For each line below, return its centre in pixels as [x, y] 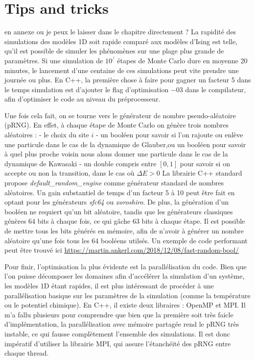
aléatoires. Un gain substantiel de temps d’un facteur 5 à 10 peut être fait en [120, 192]
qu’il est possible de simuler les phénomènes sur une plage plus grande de [114, 51]
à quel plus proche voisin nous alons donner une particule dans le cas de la [116, 154]
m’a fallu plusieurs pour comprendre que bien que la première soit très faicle [119, 314]
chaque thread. [27, 353]
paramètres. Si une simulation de [54, 60]
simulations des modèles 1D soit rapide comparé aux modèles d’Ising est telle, [121, 41]
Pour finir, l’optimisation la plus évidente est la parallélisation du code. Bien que [126, 266]
